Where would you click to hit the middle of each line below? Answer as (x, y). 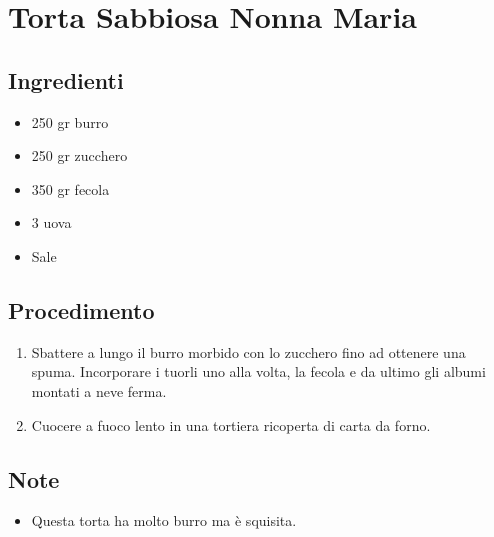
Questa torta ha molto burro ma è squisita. (164, 520)
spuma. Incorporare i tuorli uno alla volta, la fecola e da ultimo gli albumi (258, 371)
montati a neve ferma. (99, 390)
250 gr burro (70, 121)
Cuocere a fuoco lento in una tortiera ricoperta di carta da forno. (231, 424)
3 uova (51, 222)
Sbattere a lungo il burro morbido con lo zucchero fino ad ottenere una (248, 351)
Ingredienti (66, 79)
